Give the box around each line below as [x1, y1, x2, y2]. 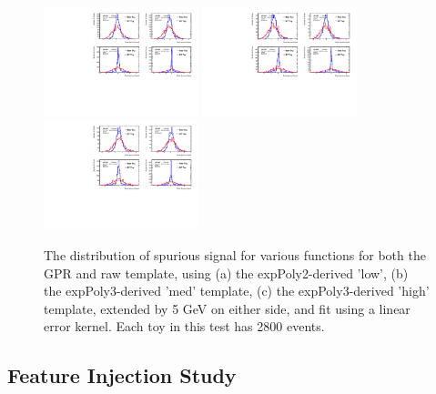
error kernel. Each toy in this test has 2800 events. [44, 317, 325, 336]
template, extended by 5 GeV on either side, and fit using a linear [44, 298, 411, 318]
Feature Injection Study [7, 361, 237, 389]
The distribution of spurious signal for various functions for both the [44, 245, 426, 264]
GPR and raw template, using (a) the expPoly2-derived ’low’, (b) [44, 263, 409, 282]
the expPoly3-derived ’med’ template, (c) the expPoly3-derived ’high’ [44, 281, 430, 300]
